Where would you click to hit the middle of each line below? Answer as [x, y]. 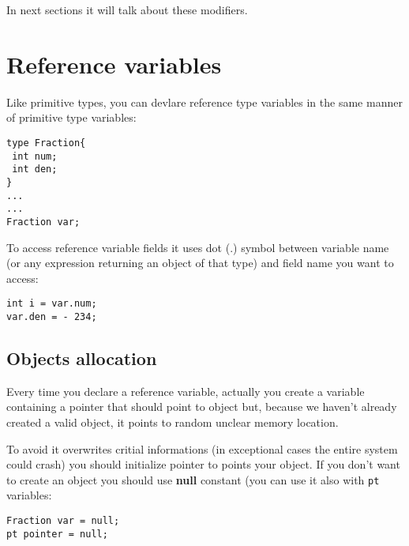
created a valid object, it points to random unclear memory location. [173, 422]
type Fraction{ [46, 143]
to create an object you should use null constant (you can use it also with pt [193, 479]
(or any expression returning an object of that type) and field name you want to [200, 263]
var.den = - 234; [52, 316]
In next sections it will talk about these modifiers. [127, 9]
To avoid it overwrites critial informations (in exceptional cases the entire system [202, 448]
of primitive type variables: [71, 117]
